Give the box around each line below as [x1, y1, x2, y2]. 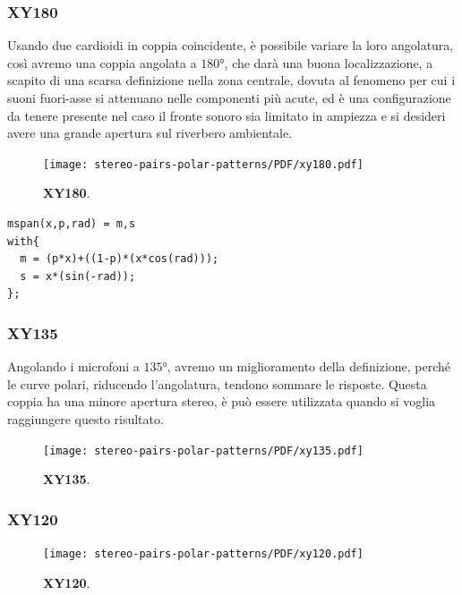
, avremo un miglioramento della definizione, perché [167, 357, 451, 376]
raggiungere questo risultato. [7, 410, 164, 428]
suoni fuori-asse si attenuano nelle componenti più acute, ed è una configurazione [7, 89, 451, 106]
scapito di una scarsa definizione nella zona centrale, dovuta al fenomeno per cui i [7, 71, 456, 89]
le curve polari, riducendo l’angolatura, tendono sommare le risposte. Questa [7, 374, 427, 393]
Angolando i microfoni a [7, 357, 140, 376]
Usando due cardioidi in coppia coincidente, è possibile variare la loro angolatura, [7, 36, 454, 55]
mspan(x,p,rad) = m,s [7, 217, 136, 231]
